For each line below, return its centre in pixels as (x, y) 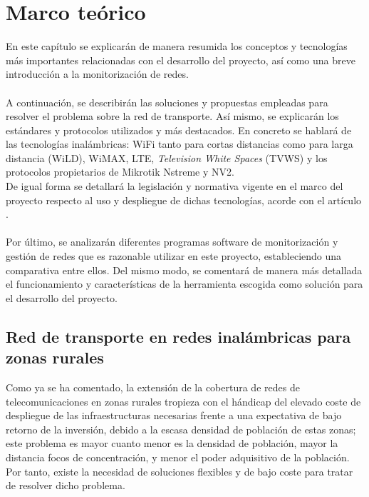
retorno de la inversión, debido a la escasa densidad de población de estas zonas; (181, 429)
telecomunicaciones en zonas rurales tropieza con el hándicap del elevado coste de (183, 401)
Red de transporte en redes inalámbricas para (178, 336)
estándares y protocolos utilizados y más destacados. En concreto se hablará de (179, 130)
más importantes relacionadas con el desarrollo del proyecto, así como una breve (181, 60)
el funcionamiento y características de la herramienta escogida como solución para (184, 284)
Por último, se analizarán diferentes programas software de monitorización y (172, 242)
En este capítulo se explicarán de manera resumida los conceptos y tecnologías (177, 46)
